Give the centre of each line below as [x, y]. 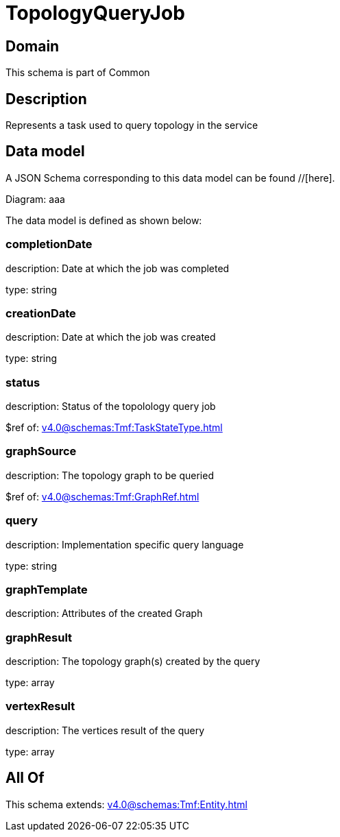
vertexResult [40, 706]
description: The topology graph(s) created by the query [133, 662]
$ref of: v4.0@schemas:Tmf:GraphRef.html [102, 496]
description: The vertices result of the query [105, 730]
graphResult [39, 637]
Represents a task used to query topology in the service [132, 125]
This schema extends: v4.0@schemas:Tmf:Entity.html [126, 804]
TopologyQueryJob [95, 13]
